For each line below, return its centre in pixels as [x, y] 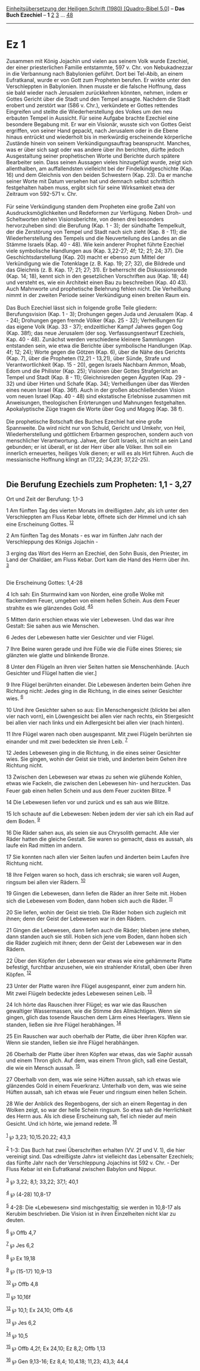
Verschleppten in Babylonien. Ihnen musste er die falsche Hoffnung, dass [96, 86]
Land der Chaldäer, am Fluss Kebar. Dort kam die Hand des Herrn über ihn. [98, 560]
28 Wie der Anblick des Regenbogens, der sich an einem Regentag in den [97, 1103]
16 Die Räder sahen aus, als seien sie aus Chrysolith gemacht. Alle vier [93, 832]
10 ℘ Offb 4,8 [22, 1283]
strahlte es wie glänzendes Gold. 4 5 [50, 608]
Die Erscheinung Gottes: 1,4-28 [45, 583]
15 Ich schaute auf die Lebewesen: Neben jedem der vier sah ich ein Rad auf [100, 814]
